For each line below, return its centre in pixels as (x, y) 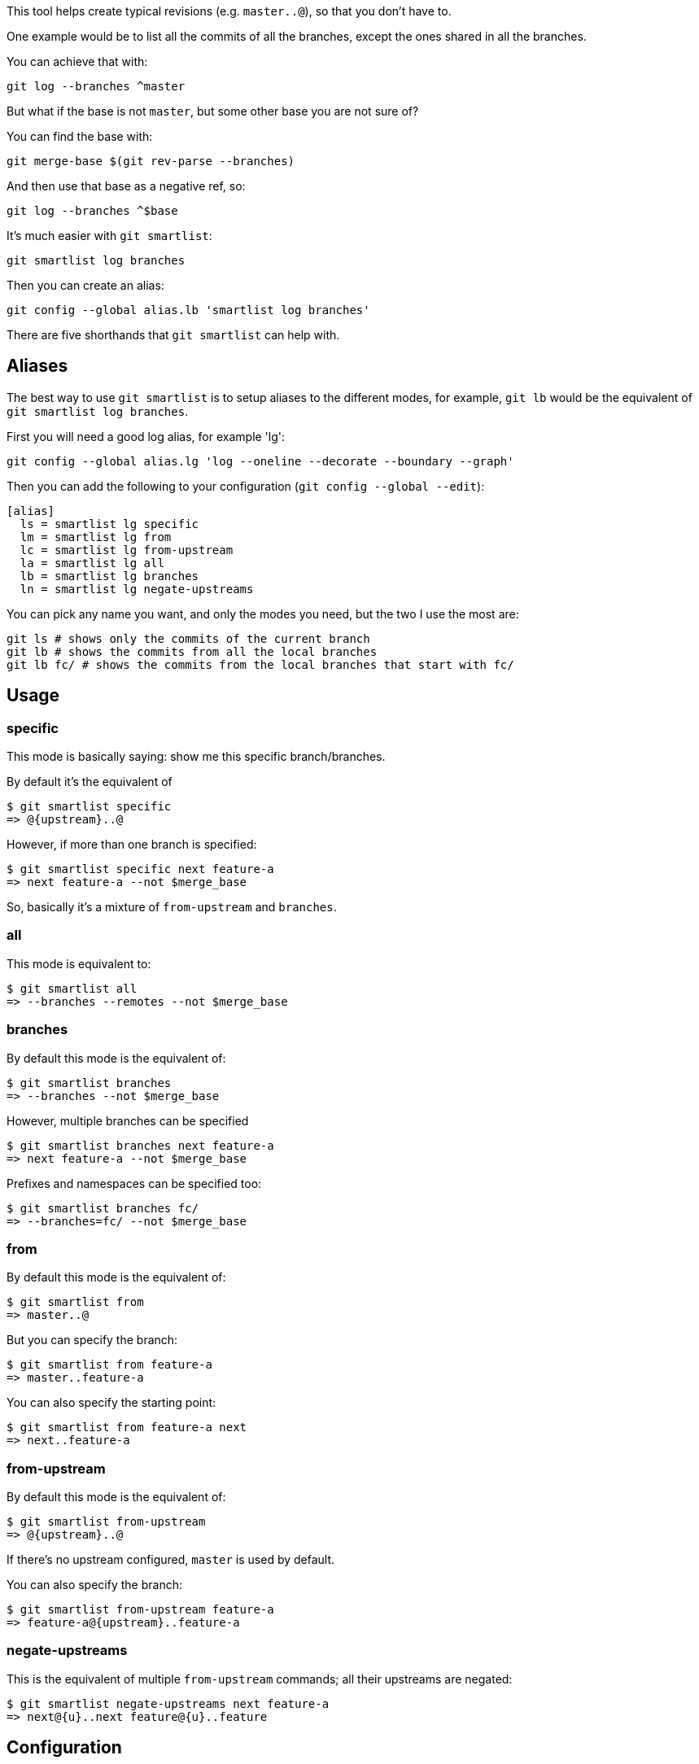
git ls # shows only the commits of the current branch (188, 638)
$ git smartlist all (72, 988)
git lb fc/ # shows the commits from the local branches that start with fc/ (260, 664)
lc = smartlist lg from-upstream (127, 550)
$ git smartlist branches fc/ (103, 1208)
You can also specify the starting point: (111, 1403)
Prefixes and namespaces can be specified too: (134, 1183)
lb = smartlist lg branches (109, 576)
